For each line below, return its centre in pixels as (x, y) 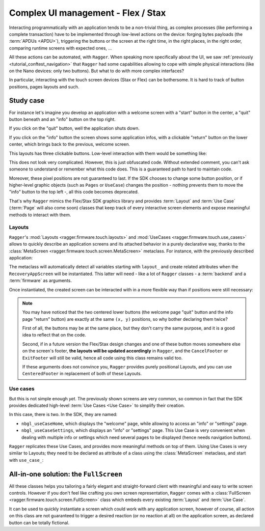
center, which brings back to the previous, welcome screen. (69, 144)
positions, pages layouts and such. (44, 86)
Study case (27, 101)
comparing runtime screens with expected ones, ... (61, 48)
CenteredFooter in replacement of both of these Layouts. (82, 374)
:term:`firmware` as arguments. (40, 280)
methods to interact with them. (40, 215)
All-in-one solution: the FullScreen (66, 474)
